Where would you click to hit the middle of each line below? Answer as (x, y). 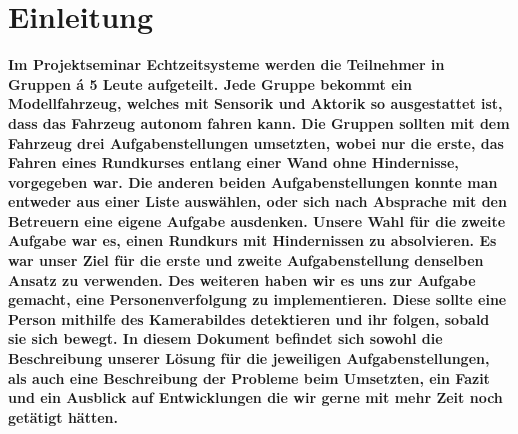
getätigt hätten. (63, 416)
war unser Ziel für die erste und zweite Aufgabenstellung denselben (246, 260)
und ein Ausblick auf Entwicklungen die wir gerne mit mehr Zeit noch (255, 397)
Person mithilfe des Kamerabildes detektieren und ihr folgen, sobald (249, 318)
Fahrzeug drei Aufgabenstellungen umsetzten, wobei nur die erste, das (256, 142)
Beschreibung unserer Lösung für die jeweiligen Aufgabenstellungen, (249, 358)
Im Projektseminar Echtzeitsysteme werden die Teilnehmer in (226, 64)
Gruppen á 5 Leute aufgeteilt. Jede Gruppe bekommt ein (210, 83)
